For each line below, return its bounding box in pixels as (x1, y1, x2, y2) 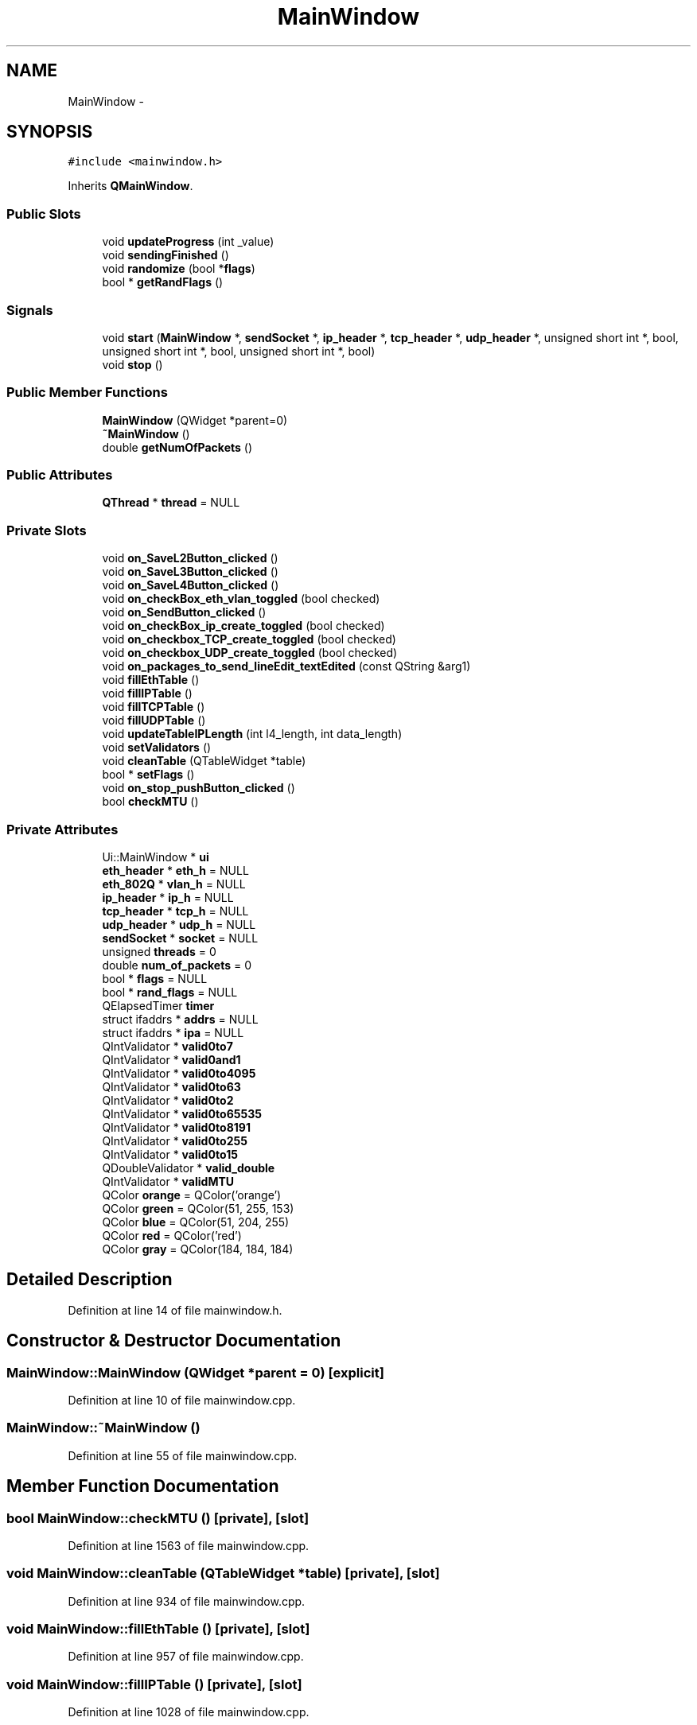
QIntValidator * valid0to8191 (102, 1120, 251, 1134)
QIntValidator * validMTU (102, 1174, 235, 1188)
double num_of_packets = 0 (102, 958, 251, 972)
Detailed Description (6, 1269, 173, 1290)
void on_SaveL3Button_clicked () (102, 565, 278, 579)
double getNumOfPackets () (102, 440, 252, 454)
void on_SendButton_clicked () (102, 605, 267, 620)
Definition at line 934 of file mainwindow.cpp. (68, 1594, 306, 1608)
